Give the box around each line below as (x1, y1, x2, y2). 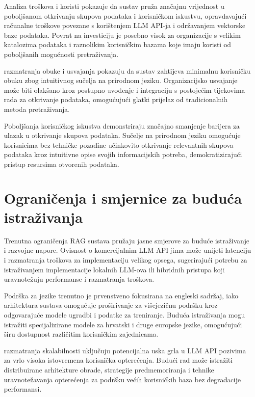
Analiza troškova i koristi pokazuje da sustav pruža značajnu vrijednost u (4, 1, 225, 11)
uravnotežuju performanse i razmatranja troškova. (4, 274, 154, 284)
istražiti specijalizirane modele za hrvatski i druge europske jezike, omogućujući (4, 319, 242, 329)
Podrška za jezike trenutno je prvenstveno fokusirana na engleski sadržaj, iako (4, 290, 238, 300)
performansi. (4, 384, 42, 394)
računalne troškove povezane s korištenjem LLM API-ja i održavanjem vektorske (4, 20, 246, 30)
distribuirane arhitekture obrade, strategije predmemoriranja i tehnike (4, 364, 214, 374)
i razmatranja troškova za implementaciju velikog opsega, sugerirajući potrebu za (4, 255, 247, 265)
